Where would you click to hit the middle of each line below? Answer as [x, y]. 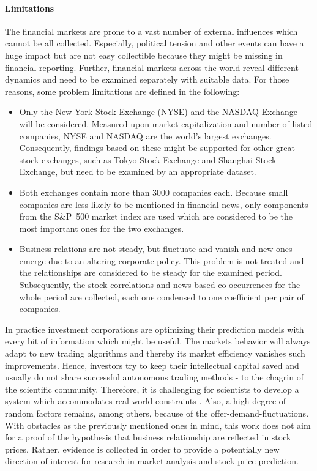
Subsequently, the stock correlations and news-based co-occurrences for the [160, 285]
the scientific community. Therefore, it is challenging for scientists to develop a [152, 389]
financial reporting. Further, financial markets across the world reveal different [152, 67]
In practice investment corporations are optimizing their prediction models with [155, 329]
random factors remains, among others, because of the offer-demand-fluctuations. [157, 413]
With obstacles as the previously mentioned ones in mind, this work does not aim [158, 425]
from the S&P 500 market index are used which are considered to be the [156, 216]
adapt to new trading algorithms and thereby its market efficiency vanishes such [155, 353]
